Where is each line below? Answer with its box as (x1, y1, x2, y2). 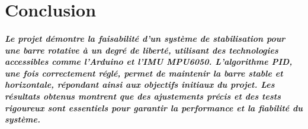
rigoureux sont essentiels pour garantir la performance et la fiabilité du (5, 101, 303, 114)
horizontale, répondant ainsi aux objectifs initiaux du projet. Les (5, 78, 275, 91)
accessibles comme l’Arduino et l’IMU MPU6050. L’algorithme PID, (5, 55, 293, 68)
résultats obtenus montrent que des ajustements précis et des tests (5, 90, 281, 102)
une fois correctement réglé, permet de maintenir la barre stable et (5, 67, 283, 79)
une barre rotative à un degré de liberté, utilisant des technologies (5, 44, 278, 56)
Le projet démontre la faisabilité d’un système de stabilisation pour (5, 32, 285, 44)
